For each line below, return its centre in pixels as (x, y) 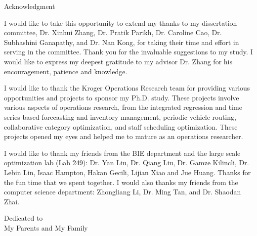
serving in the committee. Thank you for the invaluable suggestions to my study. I (128, 52)
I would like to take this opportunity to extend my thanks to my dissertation (121, 23)
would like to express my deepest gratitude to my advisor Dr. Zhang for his (118, 61)
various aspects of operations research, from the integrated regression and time (123, 107)
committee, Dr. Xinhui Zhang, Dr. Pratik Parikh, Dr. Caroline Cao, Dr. (113, 32)
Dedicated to (23, 218)
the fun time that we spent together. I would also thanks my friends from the (121, 182)
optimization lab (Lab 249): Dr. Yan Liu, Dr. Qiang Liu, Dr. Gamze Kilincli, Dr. (127, 163)
